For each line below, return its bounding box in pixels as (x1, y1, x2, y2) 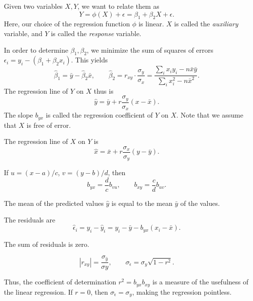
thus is (94, 85, 114, 96)
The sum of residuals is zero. (4, 239, 89, 249)
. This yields (71, 55, 108, 65)
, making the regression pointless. (132, 286, 232, 297)
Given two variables (4, 1, 63, 11)
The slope (4, 110, 33, 120)
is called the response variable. (51, 28, 141, 38)
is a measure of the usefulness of (152, 277, 249, 287)
